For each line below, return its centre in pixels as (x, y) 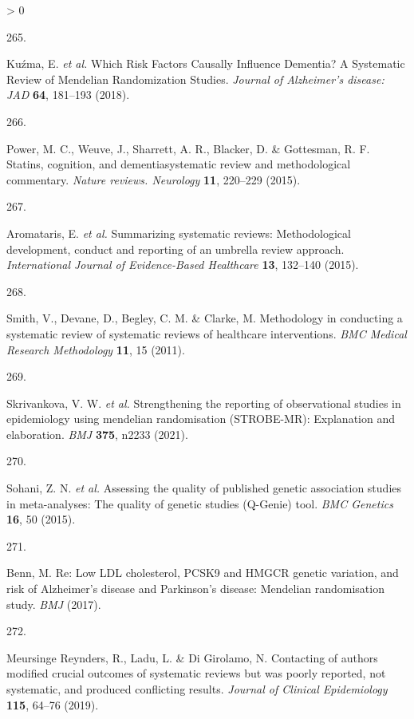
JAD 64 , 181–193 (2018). (68, 95)
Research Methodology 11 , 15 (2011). (96, 349)
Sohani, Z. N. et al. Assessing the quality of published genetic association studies (204, 488)
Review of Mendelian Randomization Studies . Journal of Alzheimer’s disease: (195, 79)
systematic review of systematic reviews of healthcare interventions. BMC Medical (207, 333)
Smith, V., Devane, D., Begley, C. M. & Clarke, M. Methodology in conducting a (205, 318)
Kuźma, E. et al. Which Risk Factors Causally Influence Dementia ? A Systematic (206, 63)
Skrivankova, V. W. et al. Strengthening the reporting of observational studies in (204, 403)
